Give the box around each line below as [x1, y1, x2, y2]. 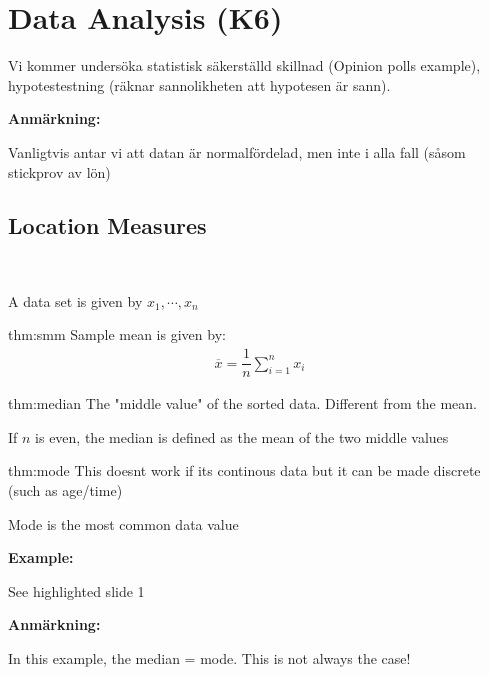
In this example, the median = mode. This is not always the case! [8, 647, 411, 668]
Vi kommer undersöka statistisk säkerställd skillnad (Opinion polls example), [8, 55, 481, 76]
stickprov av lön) [8, 161, 111, 182]
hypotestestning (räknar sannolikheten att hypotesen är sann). [8, 74, 391, 95]
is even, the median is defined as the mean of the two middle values [35, 426, 449, 447]
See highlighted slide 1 [8, 580, 145, 601]
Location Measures [8, 210, 207, 241]
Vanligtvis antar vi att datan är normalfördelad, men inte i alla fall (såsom [8, 141, 466, 162]
